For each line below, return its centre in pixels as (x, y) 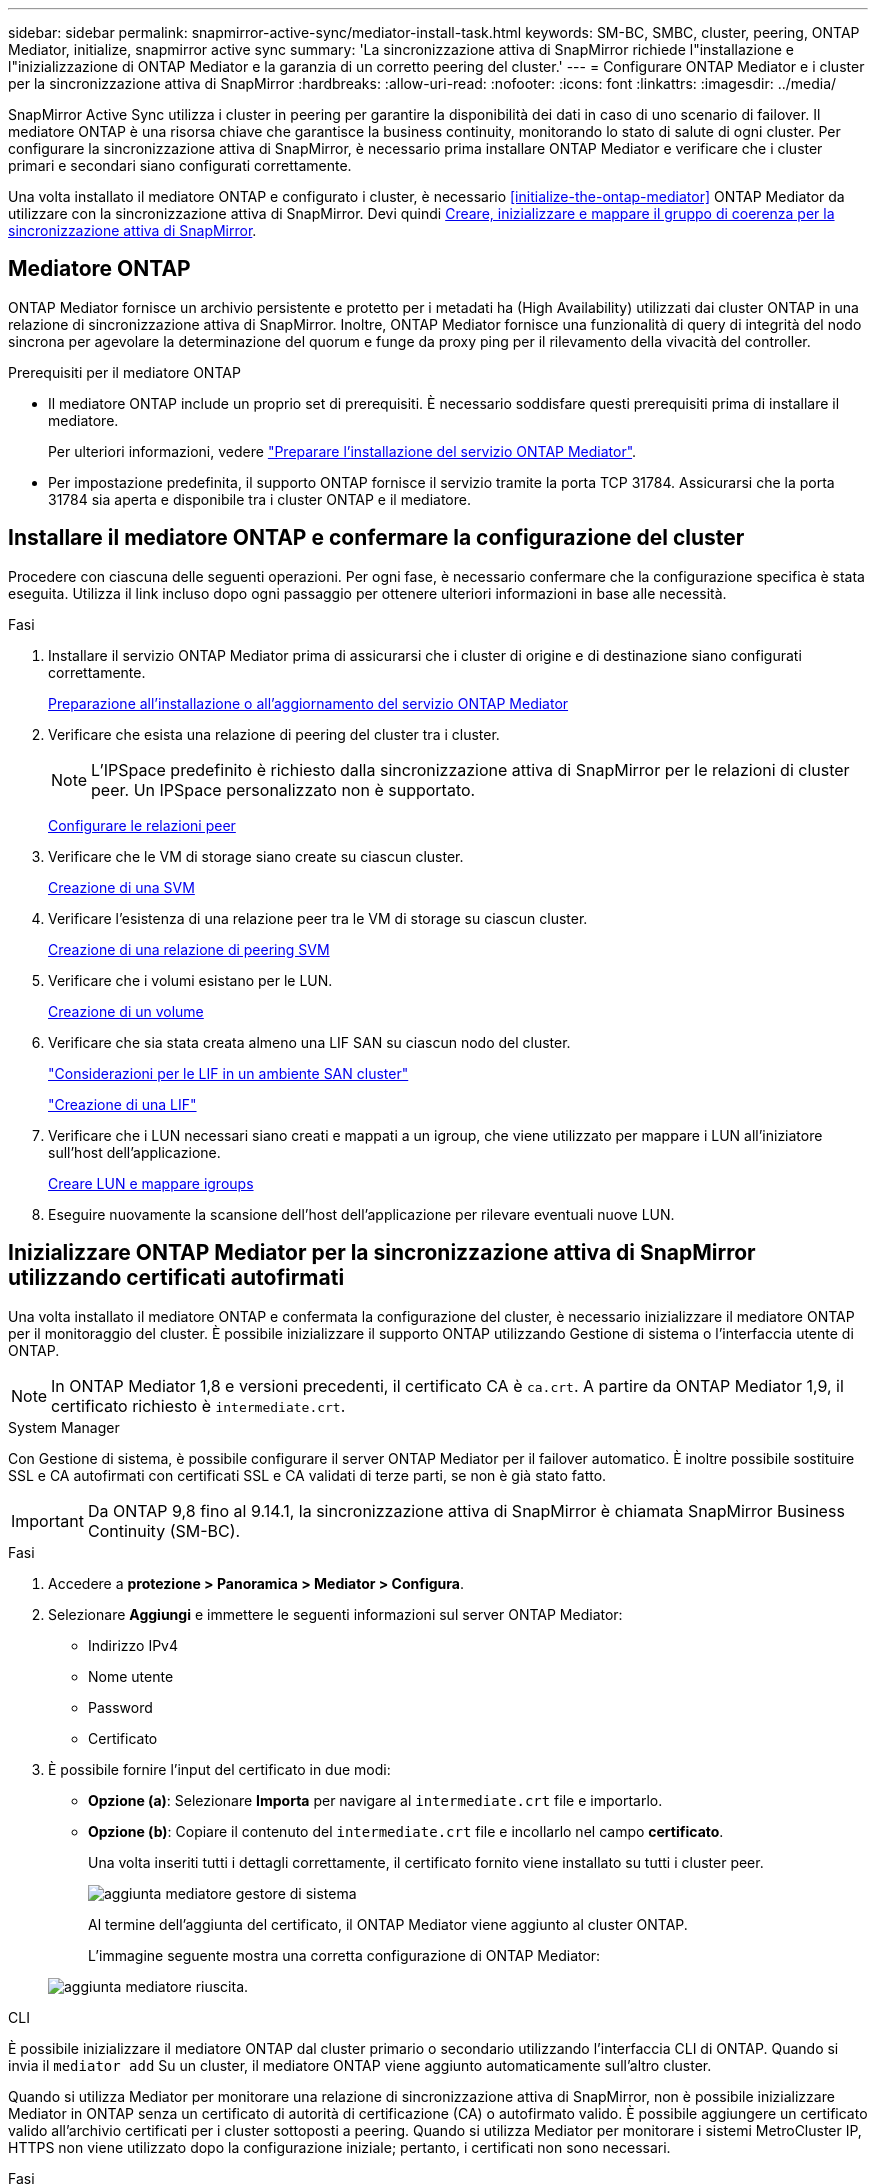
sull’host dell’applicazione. (134, 1152)
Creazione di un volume (126, 1011)
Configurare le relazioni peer (142, 825)
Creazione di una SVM (121, 887)
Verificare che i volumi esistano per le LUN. (190, 980)
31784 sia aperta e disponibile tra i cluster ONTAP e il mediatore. (259, 499)
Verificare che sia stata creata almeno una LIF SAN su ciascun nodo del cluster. (309, 1042)
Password (120, 1707)
